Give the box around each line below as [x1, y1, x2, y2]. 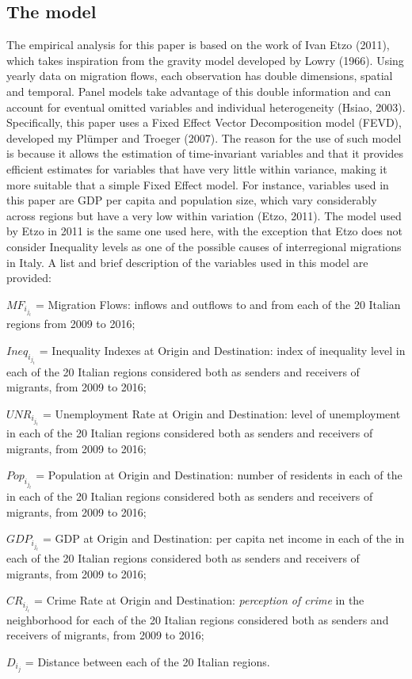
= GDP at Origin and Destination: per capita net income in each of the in [43, 530, 405, 547]
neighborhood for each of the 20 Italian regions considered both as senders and [6, 611, 389, 628]
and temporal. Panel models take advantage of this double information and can [6, 82, 391, 99]
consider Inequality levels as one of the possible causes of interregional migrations [6, 238, 402, 254]
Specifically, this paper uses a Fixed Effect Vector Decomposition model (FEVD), [6, 114, 402, 131]
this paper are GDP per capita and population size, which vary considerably [6, 192, 377, 208]
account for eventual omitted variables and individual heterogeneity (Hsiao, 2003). [6, 98, 406, 115]
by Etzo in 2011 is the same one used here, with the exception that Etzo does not [6, 223, 403, 239]
